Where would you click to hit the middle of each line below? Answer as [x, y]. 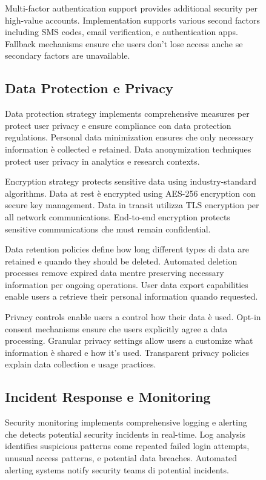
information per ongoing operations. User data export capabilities [127, 284]
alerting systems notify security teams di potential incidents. [117, 469]
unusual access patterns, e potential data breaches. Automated [121, 458]
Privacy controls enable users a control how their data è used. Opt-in [133, 317]
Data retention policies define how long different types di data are [127, 249]
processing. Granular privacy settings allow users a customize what [129, 340]
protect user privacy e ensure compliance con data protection [118, 125]
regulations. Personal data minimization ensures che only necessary [129, 137]
